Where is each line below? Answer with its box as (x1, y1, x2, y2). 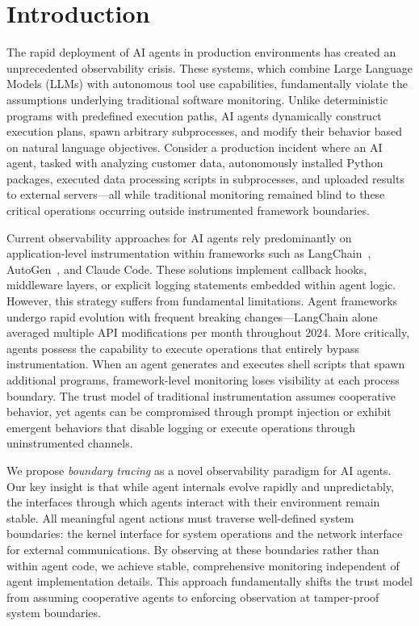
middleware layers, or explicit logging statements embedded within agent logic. (6, 276, 396, 293)
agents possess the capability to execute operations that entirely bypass (6, 339, 359, 356)
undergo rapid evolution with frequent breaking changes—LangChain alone (6, 308, 378, 325)
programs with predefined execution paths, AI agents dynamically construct (6, 107, 382, 124)
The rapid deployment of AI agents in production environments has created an (6, 44, 396, 61)
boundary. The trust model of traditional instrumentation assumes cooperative (6, 387, 396, 404)
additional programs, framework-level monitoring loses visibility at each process (6, 372, 400, 388)
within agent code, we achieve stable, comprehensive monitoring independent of (6, 557, 400, 573)
